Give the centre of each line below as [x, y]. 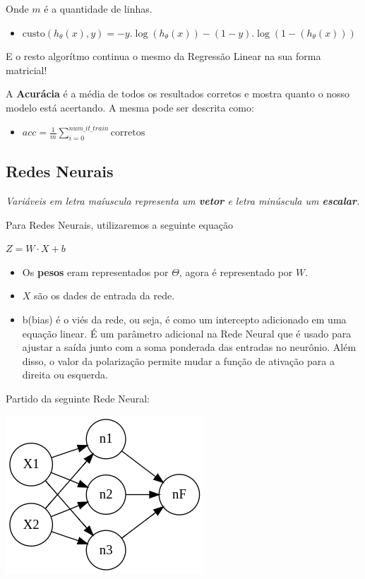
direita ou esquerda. [65, 375]
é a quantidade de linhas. [98, 8]
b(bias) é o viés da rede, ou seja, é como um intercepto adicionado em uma [184, 320]
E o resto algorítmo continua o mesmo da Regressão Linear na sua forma [163, 56]
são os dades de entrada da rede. [104, 296]
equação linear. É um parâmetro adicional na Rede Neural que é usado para [187, 333]
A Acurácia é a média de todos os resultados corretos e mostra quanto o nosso [178, 94]
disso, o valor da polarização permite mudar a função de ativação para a [178, 360]
